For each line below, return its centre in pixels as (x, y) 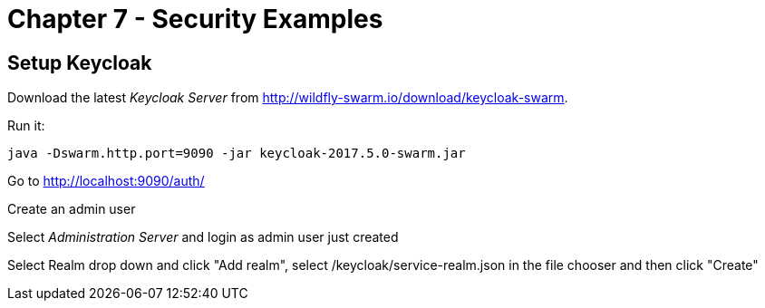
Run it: (26, 126)
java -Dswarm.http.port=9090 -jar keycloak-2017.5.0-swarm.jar (237, 154)
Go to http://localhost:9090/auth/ (106, 181)
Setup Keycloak (80, 63)
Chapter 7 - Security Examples (195, 19)
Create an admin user (72, 209)
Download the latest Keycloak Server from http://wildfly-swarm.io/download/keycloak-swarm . (288, 98)
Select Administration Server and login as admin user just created (203, 237)
